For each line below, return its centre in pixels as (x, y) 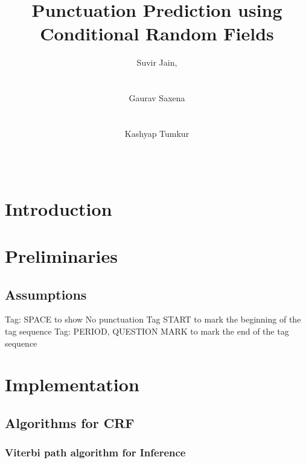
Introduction (59, 208)
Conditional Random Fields (157, 33)
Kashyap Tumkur (157, 133)
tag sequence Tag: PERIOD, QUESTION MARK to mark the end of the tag (147, 331)
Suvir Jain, (157, 62)
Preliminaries (61, 256)
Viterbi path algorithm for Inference (95, 452)
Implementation (72, 384)
